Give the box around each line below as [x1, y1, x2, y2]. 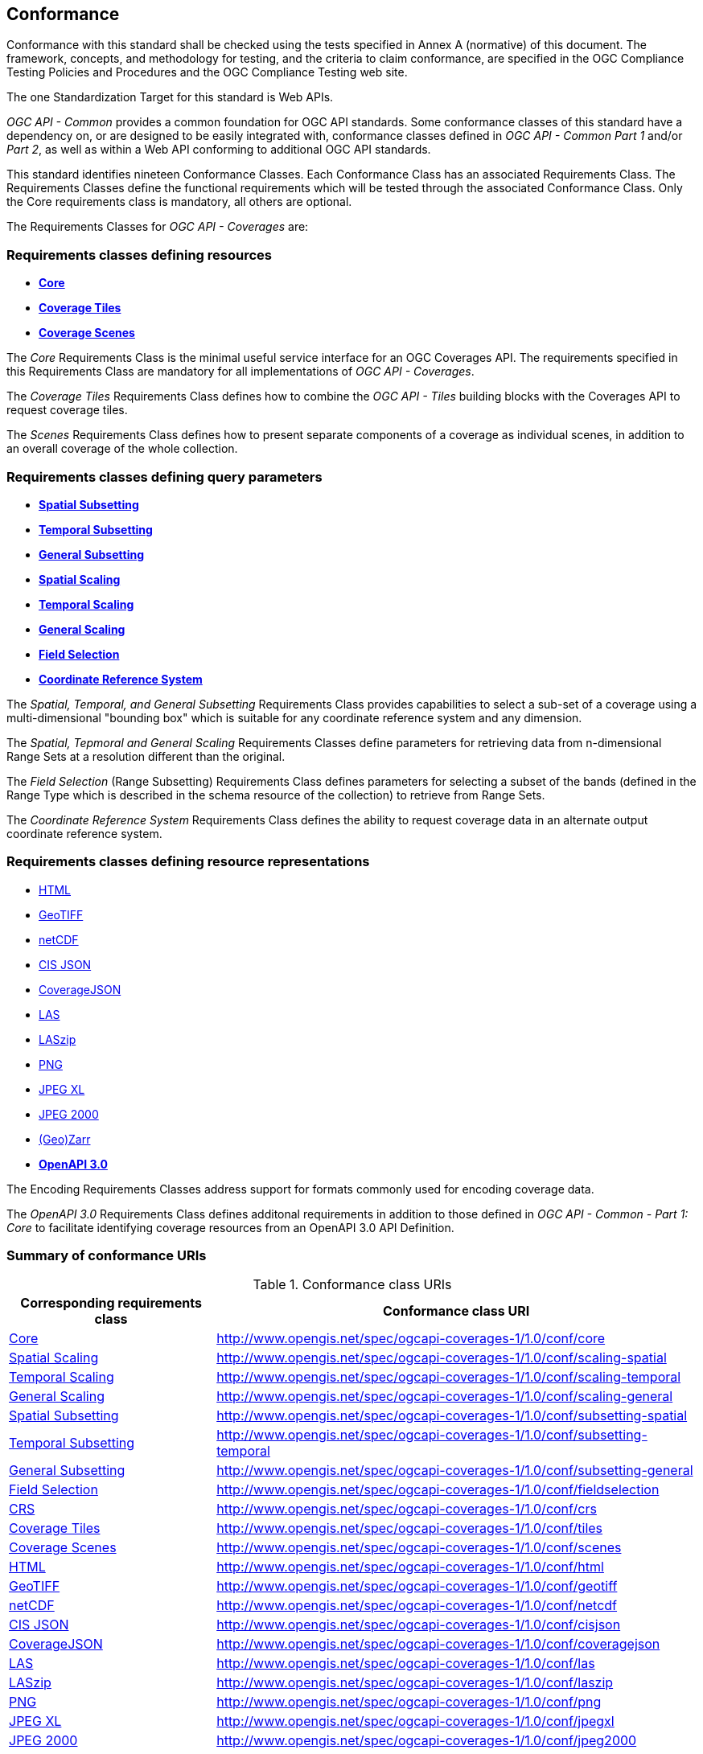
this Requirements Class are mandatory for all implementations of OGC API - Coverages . [6, 364, 475, 379]
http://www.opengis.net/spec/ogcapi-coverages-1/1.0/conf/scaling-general [216, 1388, 673, 1405]
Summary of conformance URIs [6, 1247, 207, 1264]
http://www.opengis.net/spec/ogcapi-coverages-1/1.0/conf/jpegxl [216, 1713, 615, 1730]
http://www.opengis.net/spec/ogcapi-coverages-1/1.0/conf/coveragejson [216, 1636, 660, 1653]
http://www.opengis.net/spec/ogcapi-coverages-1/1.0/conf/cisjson [216, 1616, 621, 1633]
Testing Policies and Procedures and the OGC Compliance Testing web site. [6, 65, 408, 80]
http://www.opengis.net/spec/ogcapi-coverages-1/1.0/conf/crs [216, 1501, 597, 1518]
